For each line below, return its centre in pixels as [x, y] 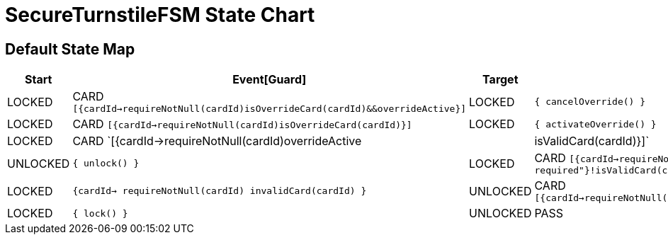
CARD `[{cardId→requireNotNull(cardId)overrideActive [217, 141]
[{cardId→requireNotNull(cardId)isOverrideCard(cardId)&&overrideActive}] [270, 109]
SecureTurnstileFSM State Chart [160, 15]
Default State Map [70, 49]
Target [500, 80]
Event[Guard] [270, 80]
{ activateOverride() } [595, 124]
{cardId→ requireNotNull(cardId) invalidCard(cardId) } [220, 191]
